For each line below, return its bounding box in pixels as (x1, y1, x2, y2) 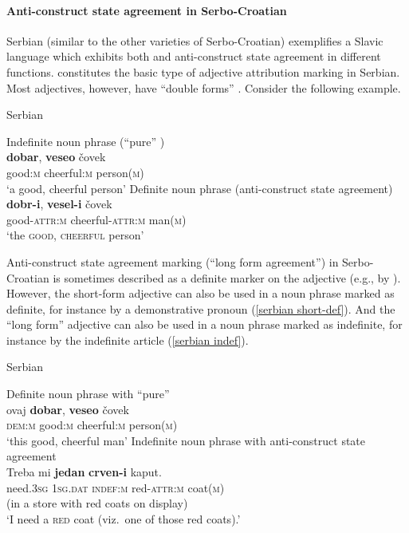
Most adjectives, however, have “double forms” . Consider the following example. (6, 79, 401, 96)
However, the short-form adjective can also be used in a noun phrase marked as (6, 285, 395, 302)
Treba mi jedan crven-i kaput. (6, 464, 162, 480)
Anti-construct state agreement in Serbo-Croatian (6, 2, 287, 18)
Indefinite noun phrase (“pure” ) (6, 132, 165, 149)
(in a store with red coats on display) (6, 495, 188, 511)
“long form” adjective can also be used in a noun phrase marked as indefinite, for (6, 316, 403, 333)
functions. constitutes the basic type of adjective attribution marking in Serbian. (6, 63, 400, 80)
